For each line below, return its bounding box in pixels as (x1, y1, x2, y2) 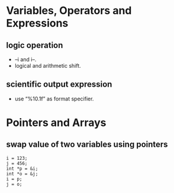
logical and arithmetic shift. (14, 62, 81, 69)
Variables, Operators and (6, 4, 132, 17)
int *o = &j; (6, 170, 38, 177)
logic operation (6, 40, 63, 50)
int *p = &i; (6, 166, 38, 172)
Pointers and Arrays (6, 116, 107, 129)
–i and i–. (14, 56, 37, 63)
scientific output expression (6, 80, 112, 90)
